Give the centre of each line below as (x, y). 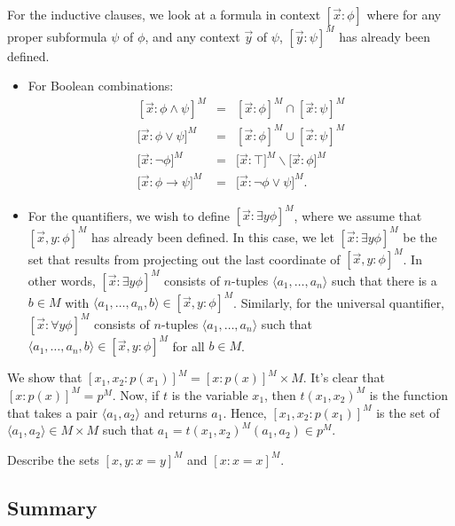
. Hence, (245, 412)
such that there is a (384, 280)
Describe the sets (53, 459)
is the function (409, 394)
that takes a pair (53, 412)
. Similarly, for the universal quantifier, (339, 302)
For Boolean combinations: (101, 86)
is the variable (210, 394)
